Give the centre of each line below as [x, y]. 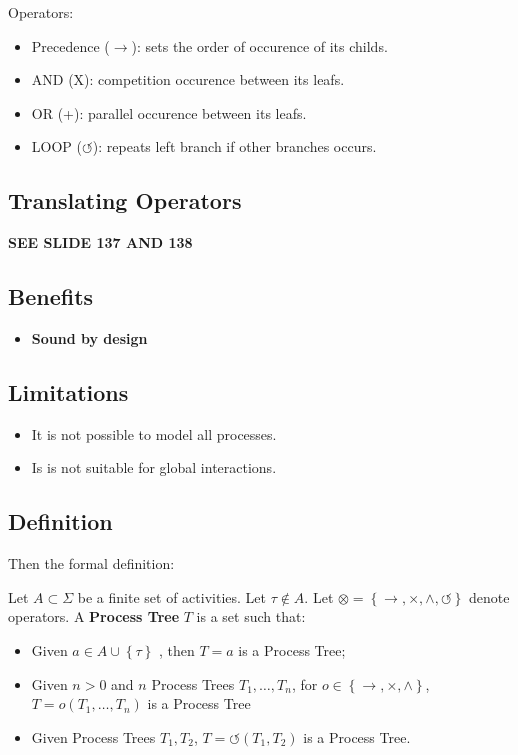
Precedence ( [70, 45]
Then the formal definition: [91, 563]
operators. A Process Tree [94, 616]
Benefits [51, 296]
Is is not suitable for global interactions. [154, 467]
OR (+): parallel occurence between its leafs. [169, 112]
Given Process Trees [93, 736]
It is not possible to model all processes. [154, 433]
